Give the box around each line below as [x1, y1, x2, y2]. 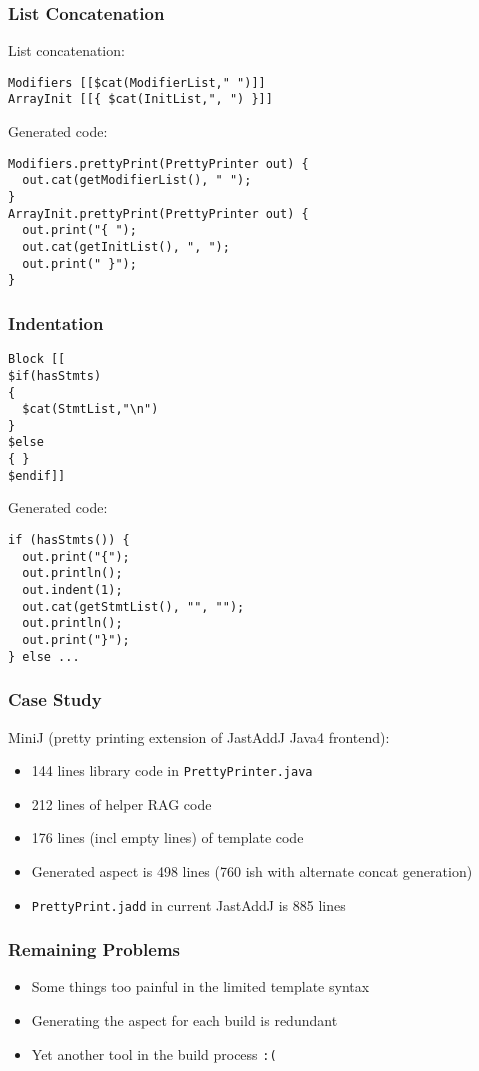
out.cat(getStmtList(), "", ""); [22, 599, 245, 614]
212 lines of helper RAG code [31, 793, 212, 814]
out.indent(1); [22, 583, 123, 597]
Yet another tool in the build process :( [31, 1043, 277, 1064]
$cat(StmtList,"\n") [22, 402, 159, 417]
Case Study [8, 687, 102, 712]
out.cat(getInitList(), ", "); [22, 240, 230, 254]
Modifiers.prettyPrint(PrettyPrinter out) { [8, 156, 309, 171]
